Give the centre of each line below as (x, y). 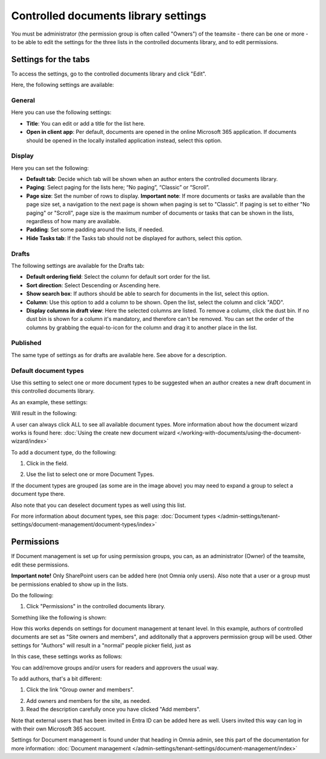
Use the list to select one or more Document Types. (90, 474)
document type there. (38, 494)
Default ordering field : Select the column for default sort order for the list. (118, 277)
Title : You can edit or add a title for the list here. (86, 123)
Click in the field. (47, 463)
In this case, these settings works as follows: (67, 656)
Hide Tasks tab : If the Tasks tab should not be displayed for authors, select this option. (134, 238)
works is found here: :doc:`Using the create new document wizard (93, 433)
